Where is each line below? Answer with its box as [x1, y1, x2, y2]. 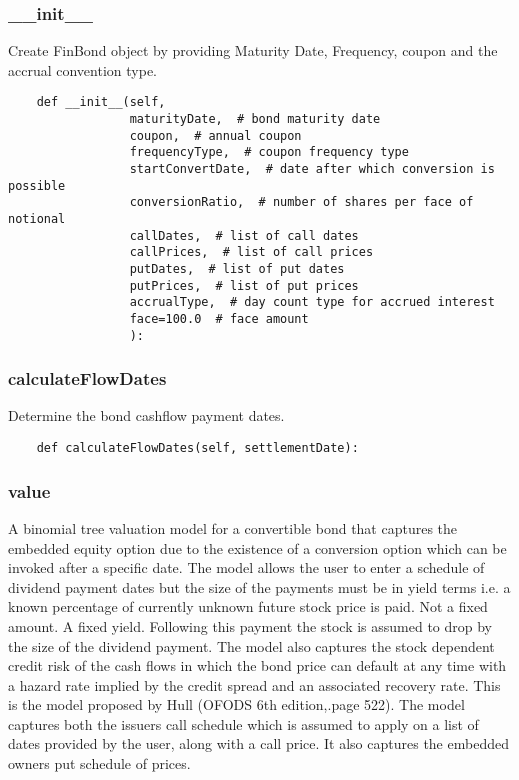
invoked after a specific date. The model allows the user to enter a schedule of [8, 557, 485, 578]
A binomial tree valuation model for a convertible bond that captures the [8, 517, 458, 538]
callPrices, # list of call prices [129, 245, 374, 260]
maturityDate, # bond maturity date [129, 112, 381, 127]
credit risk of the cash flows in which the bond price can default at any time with [8, 655, 507, 676]
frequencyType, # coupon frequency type [129, 145, 409, 160]
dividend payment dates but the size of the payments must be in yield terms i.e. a [8, 576, 511, 597]
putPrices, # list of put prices [129, 278, 359, 293]
